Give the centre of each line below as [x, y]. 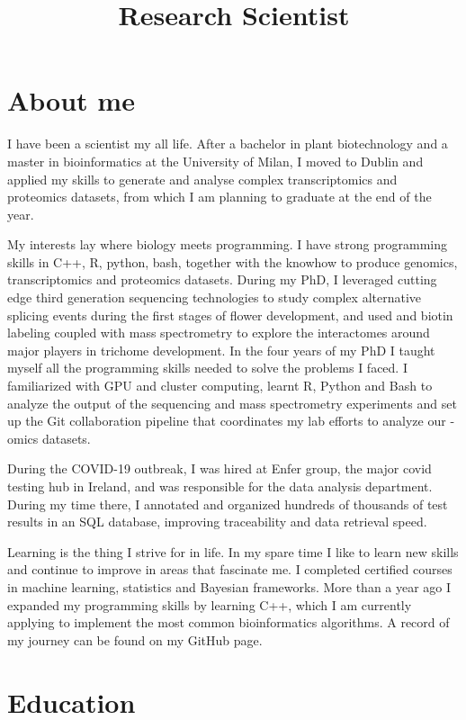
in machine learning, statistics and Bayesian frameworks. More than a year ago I [229, 586]
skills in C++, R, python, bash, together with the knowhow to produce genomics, [233, 261]
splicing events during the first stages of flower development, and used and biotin [230, 315]
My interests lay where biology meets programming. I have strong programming [228, 244]
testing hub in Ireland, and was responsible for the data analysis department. [220, 486]
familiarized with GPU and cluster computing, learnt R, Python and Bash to [220, 386]
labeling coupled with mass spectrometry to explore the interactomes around [219, 333]
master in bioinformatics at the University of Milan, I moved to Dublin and [215, 161]
